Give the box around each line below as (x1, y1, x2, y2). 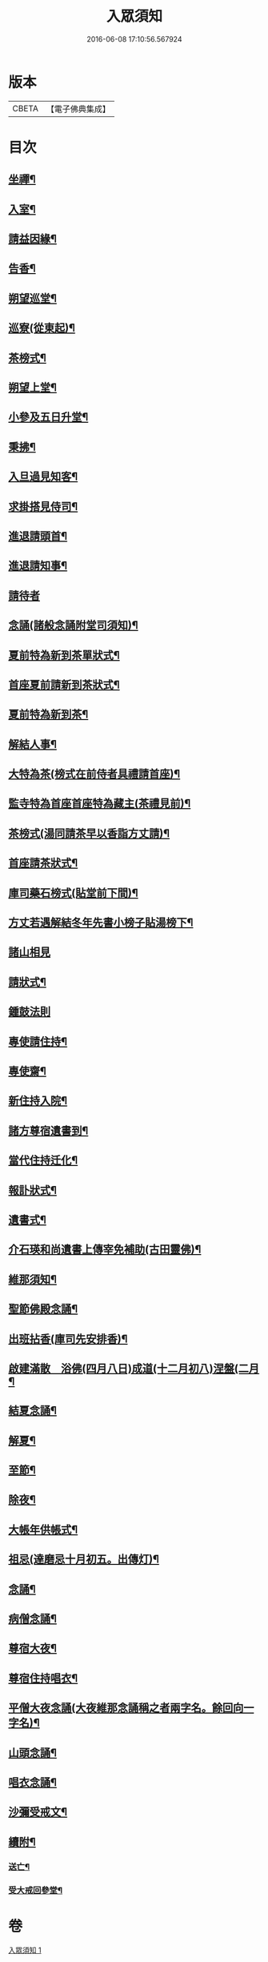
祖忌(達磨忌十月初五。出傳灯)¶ (8, 1553, 160, 1566)
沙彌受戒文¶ (8, 1805, 68, 1819)
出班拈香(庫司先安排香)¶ (8, 1332, 128, 1345)
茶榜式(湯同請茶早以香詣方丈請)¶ (8, 826, 170, 840)
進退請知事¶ (8, 559, 68, 573)
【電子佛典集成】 (46, 103, 110, 115)
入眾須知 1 (8, 1945, 42, 1955)
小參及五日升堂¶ (8, 410, 89, 424)
